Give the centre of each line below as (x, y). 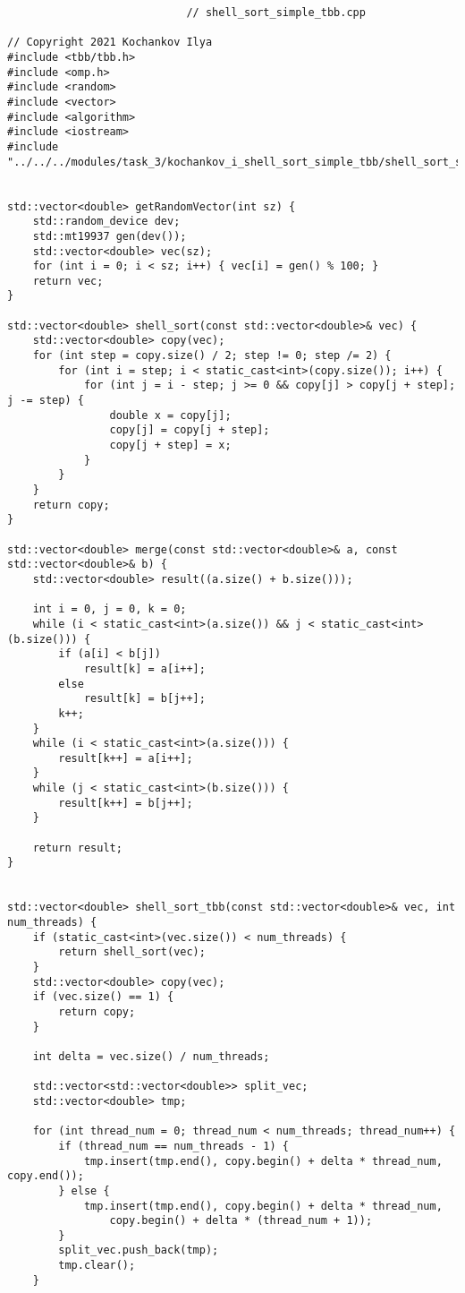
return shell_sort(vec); (132, 952)
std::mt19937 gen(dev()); (110, 236)
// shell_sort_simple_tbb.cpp (276, 13)
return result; (77, 848)
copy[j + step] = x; (170, 445)
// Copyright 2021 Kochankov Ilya (110, 43)
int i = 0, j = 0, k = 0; (110, 609)
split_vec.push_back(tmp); (139, 1250)
